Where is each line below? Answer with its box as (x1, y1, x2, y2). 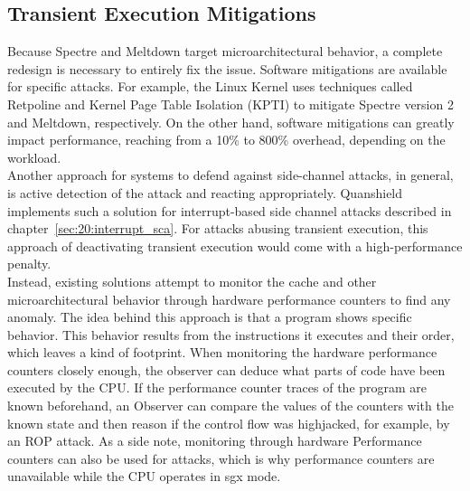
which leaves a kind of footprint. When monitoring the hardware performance (7, 343, 437, 362)
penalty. (7, 254, 52, 273)
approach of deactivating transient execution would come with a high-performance (7, 236, 463, 255)
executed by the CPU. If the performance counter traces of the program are (7, 378, 428, 397)
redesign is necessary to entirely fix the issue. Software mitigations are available (7, 59, 447, 78)
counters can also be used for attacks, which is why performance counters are (7, 449, 435, 467)
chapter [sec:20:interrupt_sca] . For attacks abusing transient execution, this (7, 219, 428, 238)
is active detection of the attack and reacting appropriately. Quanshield (7, 183, 403, 202)
